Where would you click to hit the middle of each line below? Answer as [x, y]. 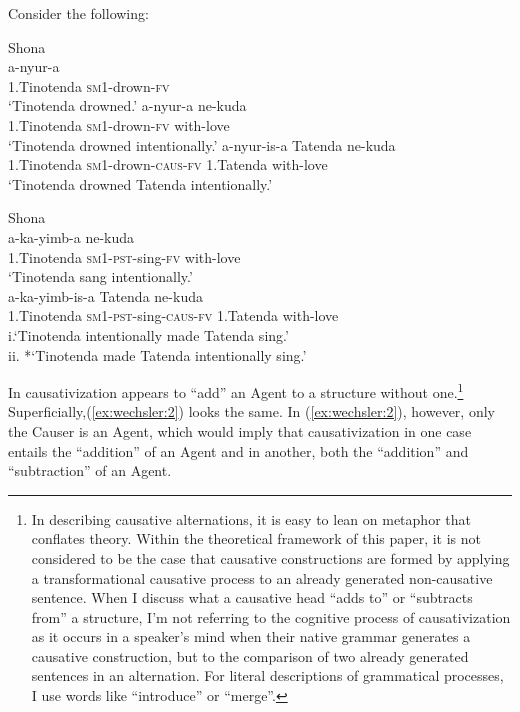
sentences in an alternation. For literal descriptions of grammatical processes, [267, 675]
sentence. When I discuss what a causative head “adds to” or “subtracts [252, 597]
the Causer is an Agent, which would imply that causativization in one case [240, 430]
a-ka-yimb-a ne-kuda [71, 236]
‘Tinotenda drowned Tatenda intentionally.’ [140, 183]
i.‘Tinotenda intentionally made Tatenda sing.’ [148, 334]
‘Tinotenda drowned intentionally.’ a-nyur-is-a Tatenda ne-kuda [202, 144]
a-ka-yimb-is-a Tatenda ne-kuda [105, 295]
